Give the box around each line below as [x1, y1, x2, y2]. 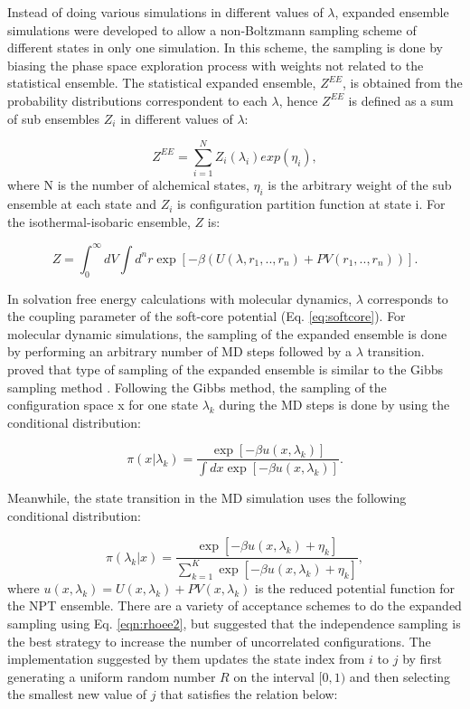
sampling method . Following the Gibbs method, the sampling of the [7, 377, 387, 396]
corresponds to [367, 288, 448, 307]
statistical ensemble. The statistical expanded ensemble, [7, 73, 316, 92]
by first [402, 649, 442, 668]
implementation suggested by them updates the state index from [7, 649, 365, 668]
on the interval [233, 666, 315, 685]
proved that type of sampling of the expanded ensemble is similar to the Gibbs [7, 359, 444, 378]
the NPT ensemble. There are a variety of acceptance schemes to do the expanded [7, 596, 462, 615]
